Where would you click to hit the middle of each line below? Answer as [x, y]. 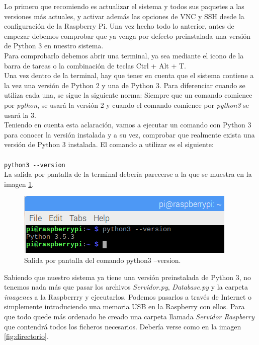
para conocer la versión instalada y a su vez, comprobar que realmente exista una [129, 134]
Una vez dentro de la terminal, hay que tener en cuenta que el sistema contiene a [129, 75]
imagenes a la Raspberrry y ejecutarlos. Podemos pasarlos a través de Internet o [128, 296]
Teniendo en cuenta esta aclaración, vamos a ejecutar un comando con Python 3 [128, 125]
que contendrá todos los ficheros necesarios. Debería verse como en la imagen [123, 326]
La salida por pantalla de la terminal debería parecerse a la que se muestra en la [128, 174]
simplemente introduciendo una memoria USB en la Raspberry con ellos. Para [124, 306]
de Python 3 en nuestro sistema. [54, 46]
